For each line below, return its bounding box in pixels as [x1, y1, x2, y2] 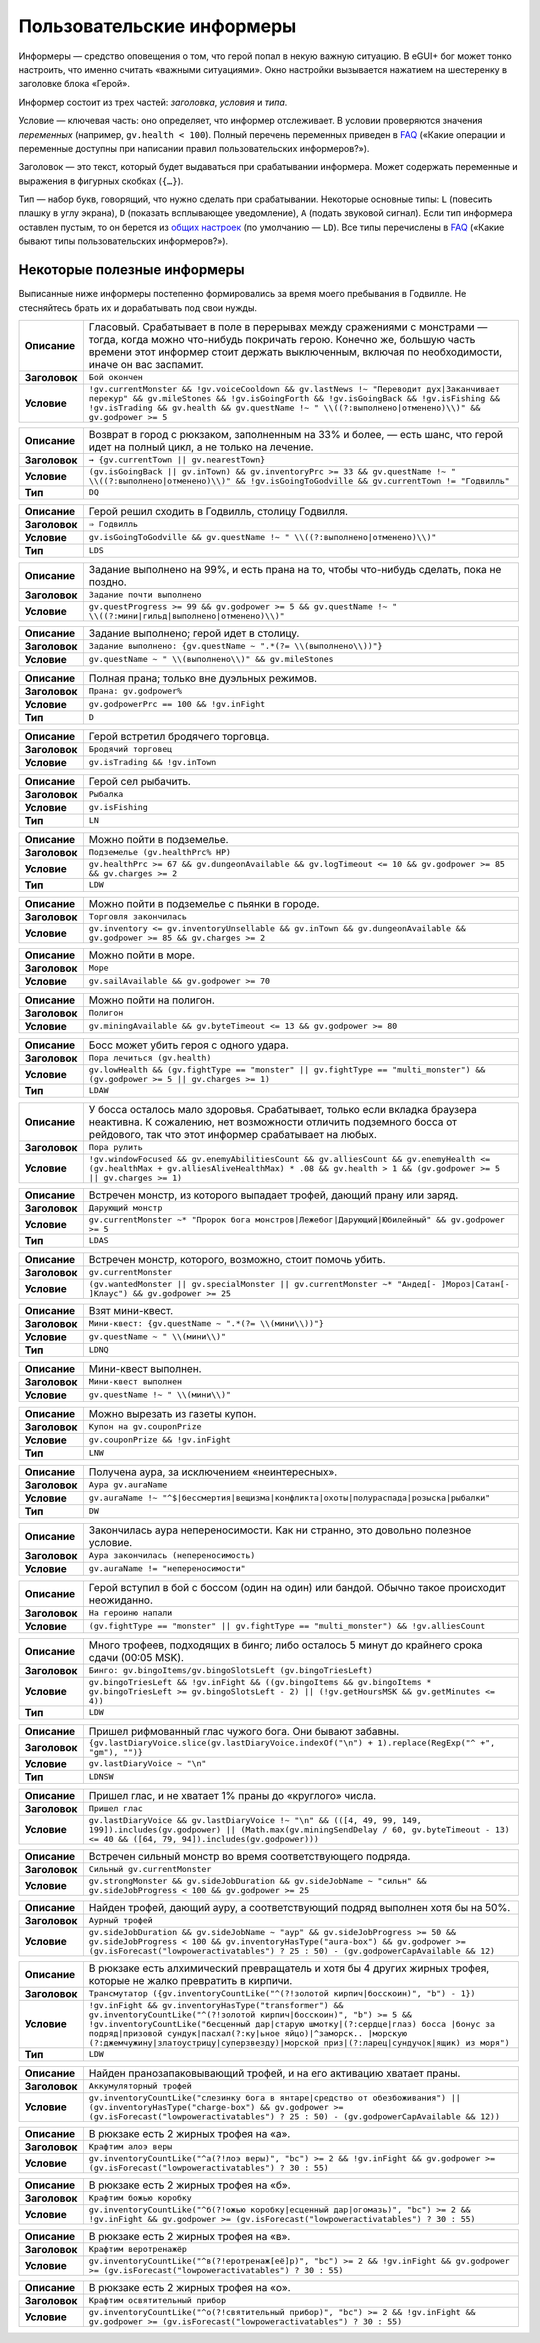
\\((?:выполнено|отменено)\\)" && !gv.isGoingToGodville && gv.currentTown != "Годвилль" [88, 475, 510, 486]
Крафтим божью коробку [88, 2193, 192, 2204]
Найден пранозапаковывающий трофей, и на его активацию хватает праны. [88, 2066, 461, 2080]
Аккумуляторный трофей [88, 2081, 192, 2092]
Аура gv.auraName [88, 1480, 168, 1490]
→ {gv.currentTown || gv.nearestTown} [88, 455, 266, 465]
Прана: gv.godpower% [88, 686, 183, 697]
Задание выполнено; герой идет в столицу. [88, 626, 300, 640]
